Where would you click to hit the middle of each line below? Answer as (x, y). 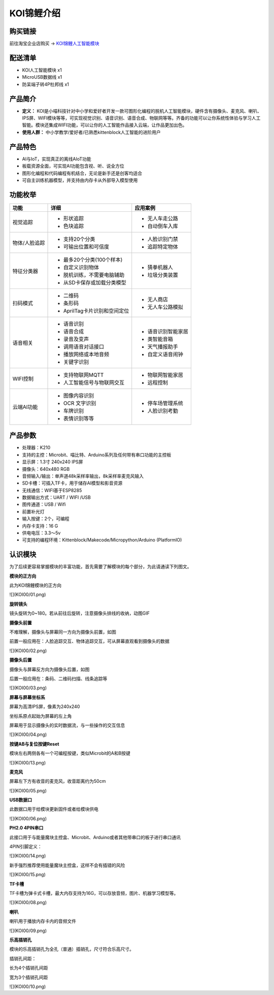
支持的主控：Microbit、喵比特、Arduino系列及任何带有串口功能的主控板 (97, 455)
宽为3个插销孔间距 (29, 977)
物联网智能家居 (165, 375)
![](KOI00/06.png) (28, 818)
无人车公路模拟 (165, 307)
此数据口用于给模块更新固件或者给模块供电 (54, 809)
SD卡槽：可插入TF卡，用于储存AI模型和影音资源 (72, 483)
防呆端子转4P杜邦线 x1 (46, 84)
